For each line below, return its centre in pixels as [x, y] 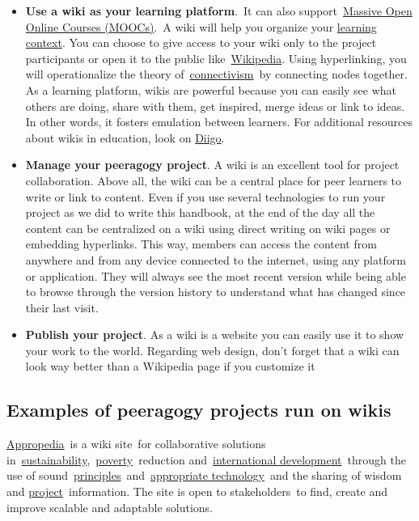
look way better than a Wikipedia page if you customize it [170, 366]
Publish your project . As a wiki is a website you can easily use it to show [215, 335]
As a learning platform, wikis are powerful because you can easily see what [211, 89]
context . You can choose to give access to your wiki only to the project [201, 42]
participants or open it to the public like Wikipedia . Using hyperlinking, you [216, 58]
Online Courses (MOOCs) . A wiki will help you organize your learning [201, 26]
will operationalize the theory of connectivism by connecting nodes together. [216, 74]
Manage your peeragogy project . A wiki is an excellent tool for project [212, 165]
